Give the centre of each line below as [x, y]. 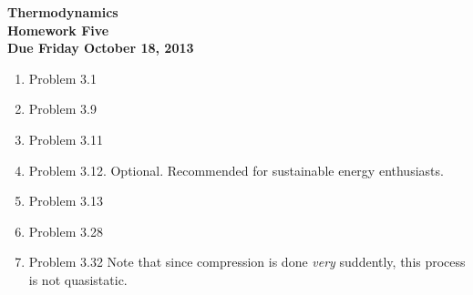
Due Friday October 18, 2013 [101, 48]
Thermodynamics [63, 12]
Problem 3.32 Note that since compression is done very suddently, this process [247, 262]
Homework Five [58, 30]
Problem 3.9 [62, 109]
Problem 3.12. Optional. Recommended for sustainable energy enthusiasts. [236, 170]
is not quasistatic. [78, 279]
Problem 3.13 [66, 201]
